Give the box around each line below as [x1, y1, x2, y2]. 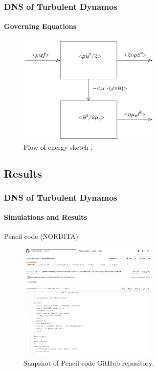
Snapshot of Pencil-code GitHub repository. [23, 358, 154, 368]
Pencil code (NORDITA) [4, 231, 78, 241]
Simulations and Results [4, 212, 87, 222]
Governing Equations [4, 21, 77, 31]
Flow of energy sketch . [23, 141, 93, 152]
